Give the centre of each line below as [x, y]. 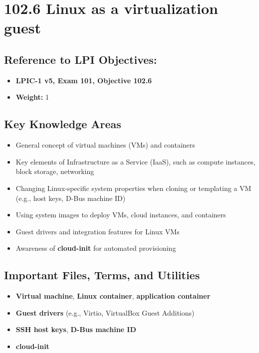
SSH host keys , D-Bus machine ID [76, 329]
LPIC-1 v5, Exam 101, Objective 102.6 [84, 80]
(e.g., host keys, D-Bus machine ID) [71, 198]
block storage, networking [55, 171]
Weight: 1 [32, 97]
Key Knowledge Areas [63, 124]
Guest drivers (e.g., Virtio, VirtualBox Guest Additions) [105, 312]
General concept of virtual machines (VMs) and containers [105, 145]
